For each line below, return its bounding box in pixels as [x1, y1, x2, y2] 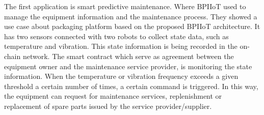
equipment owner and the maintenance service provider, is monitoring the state [4, 61, 252, 71]
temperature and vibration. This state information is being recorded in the [4, 41, 237, 51]
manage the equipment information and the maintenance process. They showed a [4, 11, 257, 21]
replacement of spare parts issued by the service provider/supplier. [4, 100, 212, 111]
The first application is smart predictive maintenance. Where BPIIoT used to [4, 1, 246, 11]
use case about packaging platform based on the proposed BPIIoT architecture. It [4, 21, 260, 32]
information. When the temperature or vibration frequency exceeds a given [4, 71, 239, 81]
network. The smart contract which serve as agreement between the [22, 50, 234, 61]
